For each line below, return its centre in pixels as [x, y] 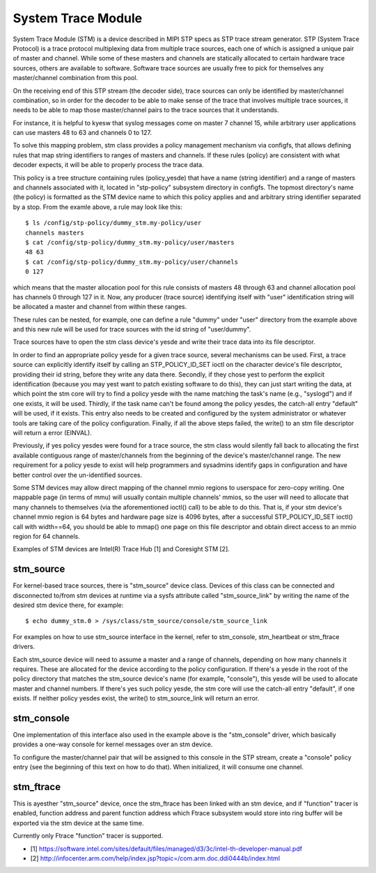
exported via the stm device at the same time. [78, 823]
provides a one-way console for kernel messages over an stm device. [113, 744]
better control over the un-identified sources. [78, 475]
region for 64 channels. [46, 536]
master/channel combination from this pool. [76, 78]
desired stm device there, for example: [68, 605]
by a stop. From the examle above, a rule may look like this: [97, 207]
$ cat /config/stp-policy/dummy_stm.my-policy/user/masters [130, 242]
